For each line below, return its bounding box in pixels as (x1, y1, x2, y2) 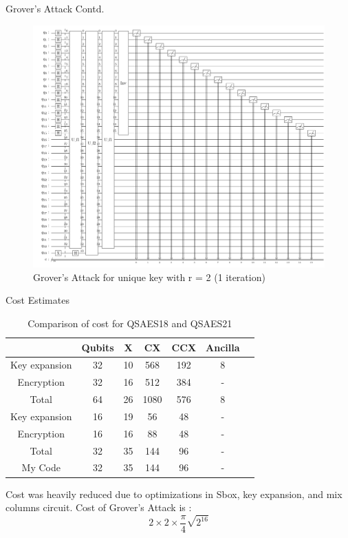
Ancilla (206, 340, 240, 354)
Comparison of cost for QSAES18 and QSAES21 (28, 315, 232, 330)
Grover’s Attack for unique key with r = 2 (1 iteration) (33, 269, 265, 284)
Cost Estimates (6, 293, 69, 307)
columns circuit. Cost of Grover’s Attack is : (6, 500, 192, 515)
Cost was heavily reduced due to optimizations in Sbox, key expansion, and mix (6, 486, 342, 501)
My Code (21, 460, 61, 475)
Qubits (81, 340, 114, 354)
